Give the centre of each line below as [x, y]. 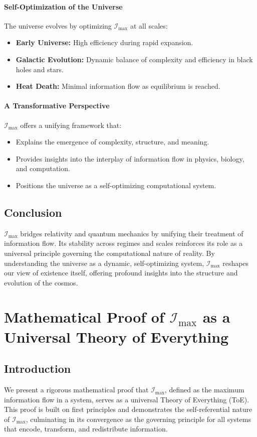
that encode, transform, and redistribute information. [86, 429]
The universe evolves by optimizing [58, 25]
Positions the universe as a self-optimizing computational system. [116, 185]
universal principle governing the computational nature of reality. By [109, 253]
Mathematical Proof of [84, 317]
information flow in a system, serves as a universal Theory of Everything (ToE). [127, 399]
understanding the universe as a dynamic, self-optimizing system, [104, 263]
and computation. [43, 168]
